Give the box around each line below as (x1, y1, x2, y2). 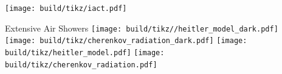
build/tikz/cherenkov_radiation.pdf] (5, 60, 157, 69)
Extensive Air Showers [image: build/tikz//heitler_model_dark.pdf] (5, 21, 278, 34)
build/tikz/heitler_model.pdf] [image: (5, 48, 165, 57)
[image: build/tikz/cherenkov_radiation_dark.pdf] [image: (5, 36, 247, 45)
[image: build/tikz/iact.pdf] (5, 4, 127, 13)
